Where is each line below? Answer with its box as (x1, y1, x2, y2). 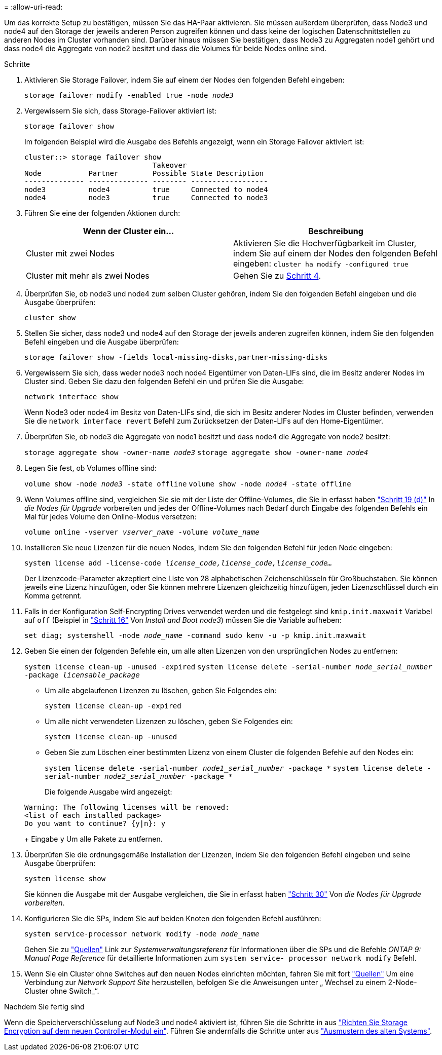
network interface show (24, 393, 119, 401)
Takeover (152, 161, 187, 169)
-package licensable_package (24, 671, 140, 679)
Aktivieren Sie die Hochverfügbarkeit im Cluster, (233, 238, 417, 248)
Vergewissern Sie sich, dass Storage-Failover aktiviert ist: (24, 106, 216, 115)
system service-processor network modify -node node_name (24, 930, 260, 938)
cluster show (24, 314, 76, 322)
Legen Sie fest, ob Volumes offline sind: (24, 464, 157, 472)
